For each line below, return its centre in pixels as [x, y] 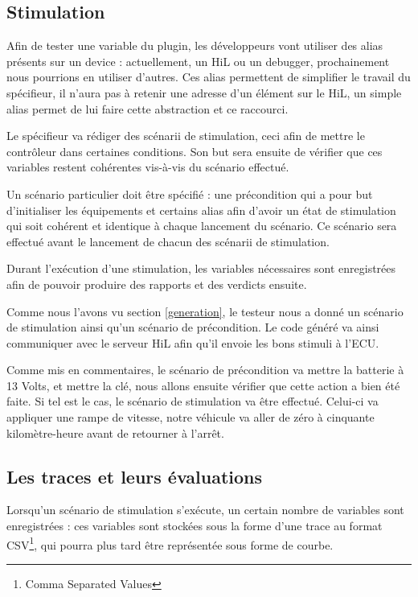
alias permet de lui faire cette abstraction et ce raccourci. [148, 108]
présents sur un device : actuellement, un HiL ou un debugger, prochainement [198, 61]
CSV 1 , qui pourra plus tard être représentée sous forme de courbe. [170, 543]
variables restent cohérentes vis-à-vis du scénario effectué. [148, 167]
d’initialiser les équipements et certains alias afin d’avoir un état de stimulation [201, 210]
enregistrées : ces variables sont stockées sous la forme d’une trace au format [195, 526]
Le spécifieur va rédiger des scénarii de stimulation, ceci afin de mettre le [186, 136]
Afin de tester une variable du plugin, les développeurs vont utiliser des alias [195, 45]
